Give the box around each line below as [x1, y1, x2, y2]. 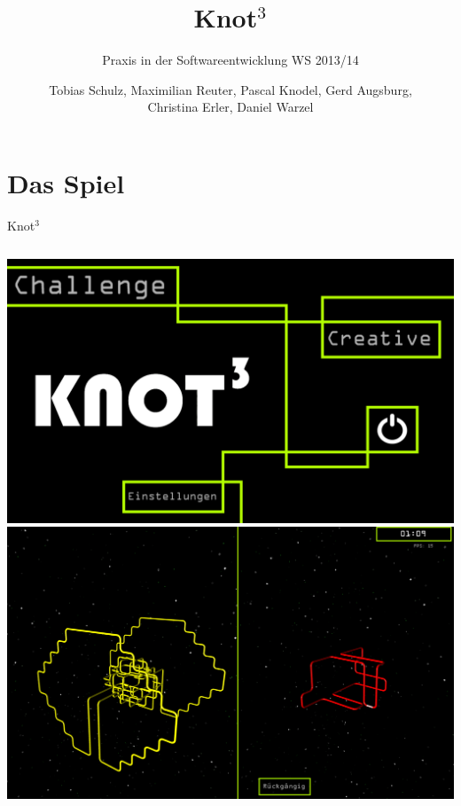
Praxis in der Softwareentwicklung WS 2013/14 [102, 51, 359, 69]
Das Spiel [7, 164, 125, 200]
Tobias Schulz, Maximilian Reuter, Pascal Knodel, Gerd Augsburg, [49, 80, 412, 98]
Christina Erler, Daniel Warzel [147, 98, 314, 116]
